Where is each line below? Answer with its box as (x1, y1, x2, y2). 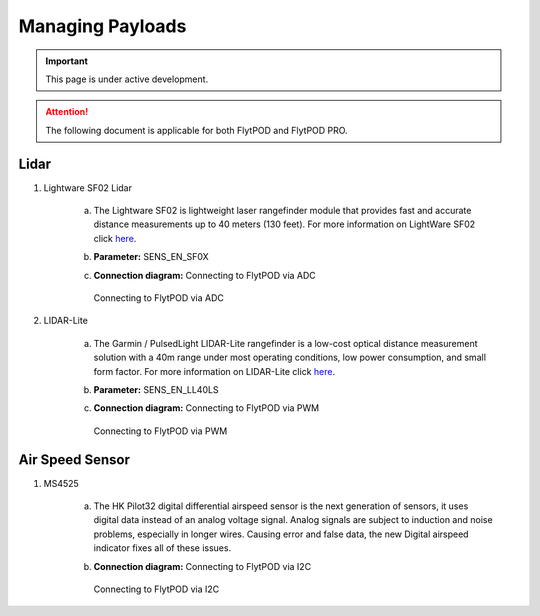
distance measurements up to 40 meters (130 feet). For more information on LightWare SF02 (93, 218, 476, 230)
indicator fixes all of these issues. (93, 542, 232, 554)
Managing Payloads (18, 15, 187, 37)
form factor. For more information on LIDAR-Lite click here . (93, 365, 335, 377)
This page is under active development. (45, 73, 209, 85)
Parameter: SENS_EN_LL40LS (93, 383, 219, 395)
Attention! (45, 106, 89, 118)
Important (45, 55, 89, 67)
